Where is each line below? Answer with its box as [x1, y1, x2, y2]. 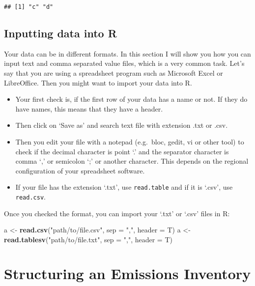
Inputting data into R [4, 25, 117, 40]
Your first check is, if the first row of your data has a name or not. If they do [15, 94, 248, 104]
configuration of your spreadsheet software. [15, 165, 145, 175]
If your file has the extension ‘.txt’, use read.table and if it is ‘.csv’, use [15, 182, 233, 192]
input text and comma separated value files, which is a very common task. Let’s [4, 58, 245, 68]
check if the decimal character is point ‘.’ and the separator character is [15, 146, 229, 156]
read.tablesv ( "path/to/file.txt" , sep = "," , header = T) [4, 234, 172, 244]
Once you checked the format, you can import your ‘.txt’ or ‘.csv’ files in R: [4, 208, 230, 218]
